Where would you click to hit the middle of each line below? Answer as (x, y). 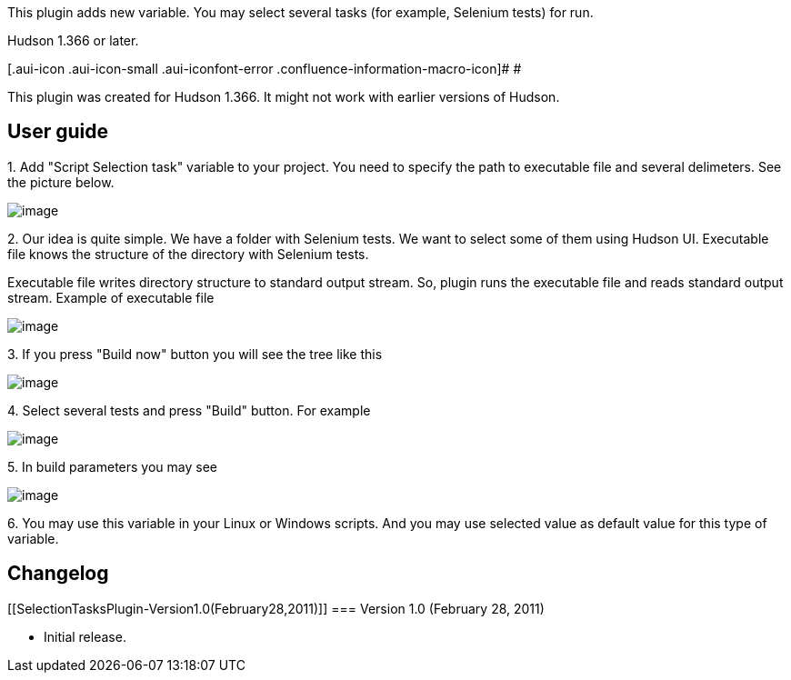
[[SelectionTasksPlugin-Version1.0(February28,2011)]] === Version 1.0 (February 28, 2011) (276, 608)
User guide (58, 132)
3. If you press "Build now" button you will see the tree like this (195, 354)
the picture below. (61, 182)
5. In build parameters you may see (112, 466)
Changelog (58, 574)
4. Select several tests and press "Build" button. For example (189, 410)
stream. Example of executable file (111, 297)
